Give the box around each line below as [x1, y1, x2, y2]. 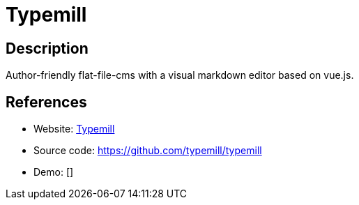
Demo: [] [33, 166, 74, 179]
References [6, 93, 87, 111]
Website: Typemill [33, 123, 115, 135]
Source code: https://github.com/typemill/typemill [33, 144, 262, 157]
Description [6, 39, 89, 57]
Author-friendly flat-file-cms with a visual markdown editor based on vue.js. [6, 69, 354, 82]
